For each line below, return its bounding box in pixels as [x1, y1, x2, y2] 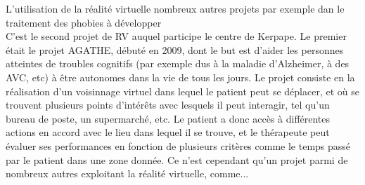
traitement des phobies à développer [6, 15, 162, 29]
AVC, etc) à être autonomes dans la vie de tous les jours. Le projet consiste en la [6, 69, 355, 84]
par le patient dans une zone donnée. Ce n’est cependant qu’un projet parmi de [6, 152, 348, 167]
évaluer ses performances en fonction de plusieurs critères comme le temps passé [6, 138, 351, 153]
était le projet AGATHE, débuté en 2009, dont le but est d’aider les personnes [6, 42, 344, 57]
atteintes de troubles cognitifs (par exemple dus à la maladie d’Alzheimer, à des [6, 56, 350, 71]
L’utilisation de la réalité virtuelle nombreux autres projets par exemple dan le [6, 1, 345, 15]
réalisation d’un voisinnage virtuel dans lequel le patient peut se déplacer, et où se [6, 83, 359, 98]
